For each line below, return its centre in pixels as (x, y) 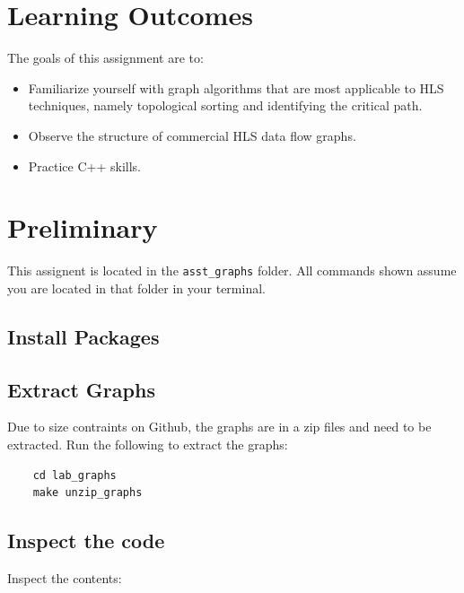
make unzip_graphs (88, 493)
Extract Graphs (81, 389)
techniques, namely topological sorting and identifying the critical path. (225, 105)
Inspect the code (86, 541)
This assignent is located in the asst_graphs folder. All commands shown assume (232, 270)
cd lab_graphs (74, 475)
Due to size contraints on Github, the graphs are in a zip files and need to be (219, 427)
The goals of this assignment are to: (105, 58)
